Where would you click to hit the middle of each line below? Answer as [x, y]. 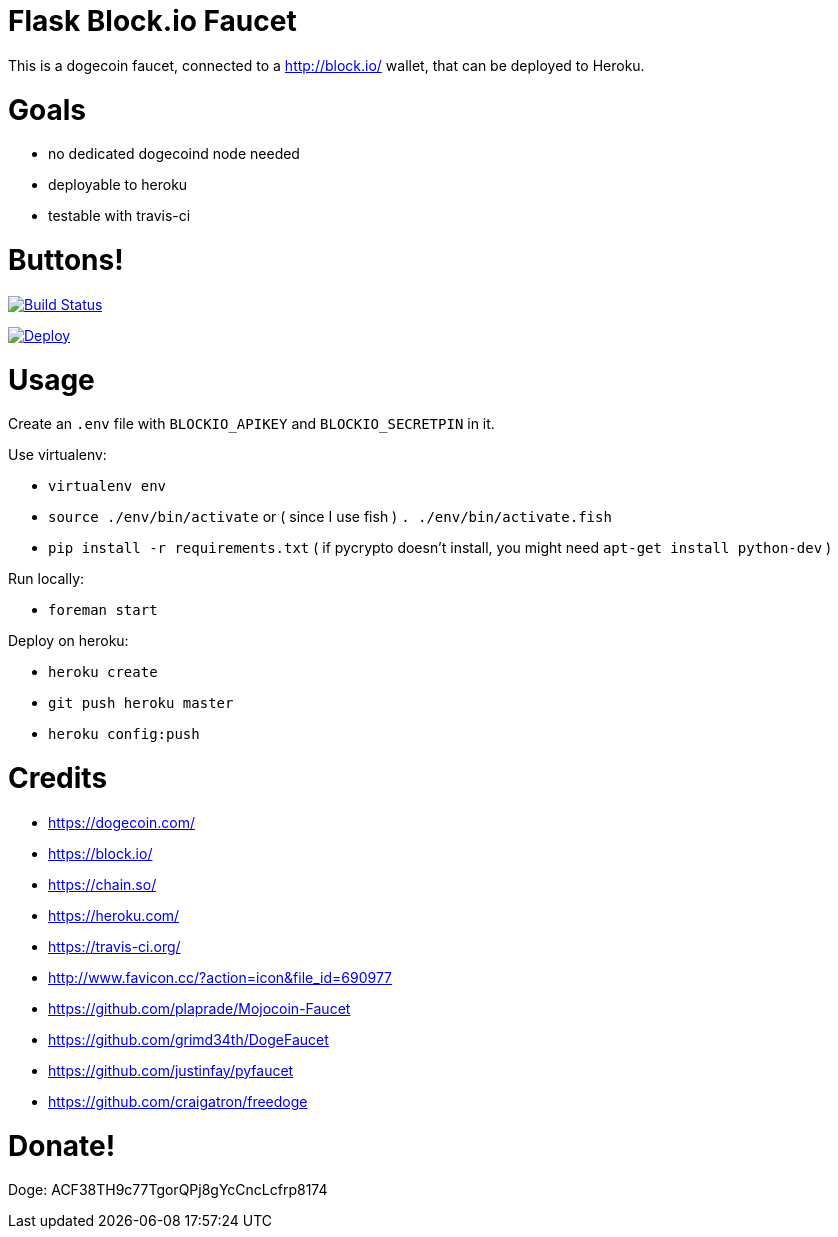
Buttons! [66, 260]
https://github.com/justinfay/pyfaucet [171, 1070]
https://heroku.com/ [114, 915]
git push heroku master [141, 703]
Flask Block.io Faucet [152, 21]
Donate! [62, 1145]
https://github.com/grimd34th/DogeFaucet [188, 1039]
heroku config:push [124, 734]
